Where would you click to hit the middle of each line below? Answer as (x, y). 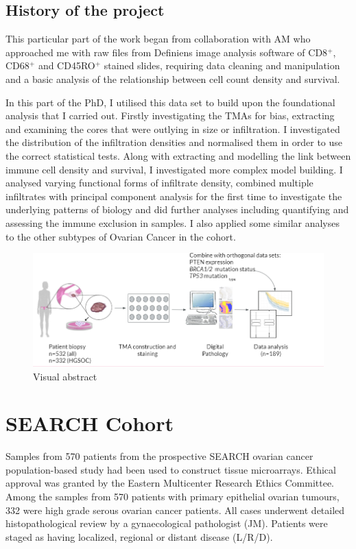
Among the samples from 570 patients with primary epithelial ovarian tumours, (173, 497)
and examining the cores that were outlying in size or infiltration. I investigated (173, 129)
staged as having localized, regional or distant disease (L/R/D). (139, 536)
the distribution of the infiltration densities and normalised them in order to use (174, 142)
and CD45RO (67, 65)
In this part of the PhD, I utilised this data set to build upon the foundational (170, 102)
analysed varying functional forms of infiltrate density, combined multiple (159, 183)
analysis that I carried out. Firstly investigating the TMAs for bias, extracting (170, 115)
